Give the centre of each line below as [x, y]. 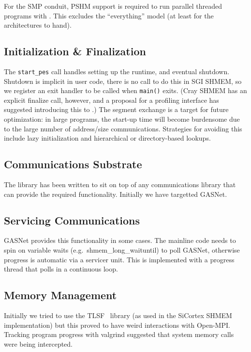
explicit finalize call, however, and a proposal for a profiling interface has [111, 100]
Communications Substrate [73, 164]
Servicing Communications [72, 220]
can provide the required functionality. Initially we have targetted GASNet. [116, 194]
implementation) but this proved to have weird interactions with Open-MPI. [117, 325]
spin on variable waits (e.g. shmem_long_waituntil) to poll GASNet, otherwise [122, 250]
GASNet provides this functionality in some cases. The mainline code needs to [120, 240]
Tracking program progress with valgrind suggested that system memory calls [119, 334]
